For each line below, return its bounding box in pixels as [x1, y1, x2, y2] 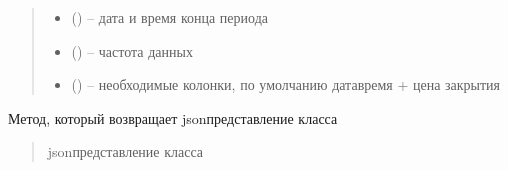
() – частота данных [71, 40, 193, 61]
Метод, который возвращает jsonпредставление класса [8, 107, 338, 128]
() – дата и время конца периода [71, 7, 268, 27]
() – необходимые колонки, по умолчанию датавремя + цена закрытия [71, 74, 501, 95]
